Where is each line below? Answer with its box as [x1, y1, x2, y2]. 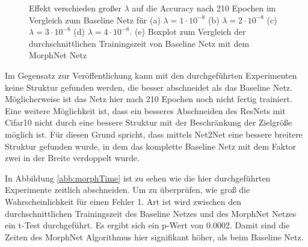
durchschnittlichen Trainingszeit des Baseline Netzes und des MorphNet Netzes [5, 207, 297, 219]
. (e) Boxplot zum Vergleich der [129, 25, 246, 38]
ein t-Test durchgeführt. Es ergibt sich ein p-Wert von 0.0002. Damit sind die [5, 219, 290, 231]
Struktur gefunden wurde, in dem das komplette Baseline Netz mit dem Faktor [5, 139, 297, 152]
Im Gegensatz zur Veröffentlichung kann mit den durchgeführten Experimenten [5, 69, 297, 81]
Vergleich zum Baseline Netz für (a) [29, 13, 161, 26]
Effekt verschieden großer [29, 2, 122, 14]
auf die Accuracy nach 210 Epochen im [132, 2, 276, 14]
